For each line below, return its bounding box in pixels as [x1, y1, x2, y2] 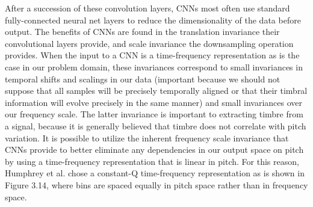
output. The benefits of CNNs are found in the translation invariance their [5, 25, 280, 38]
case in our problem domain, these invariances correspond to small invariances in [5, 60, 303, 73]
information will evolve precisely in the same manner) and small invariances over [5, 96, 302, 108]
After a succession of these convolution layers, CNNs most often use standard [5, 2, 290, 14]
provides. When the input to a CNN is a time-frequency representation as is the [5, 49, 300, 61]
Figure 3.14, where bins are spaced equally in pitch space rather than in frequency [5, 178, 308, 191]
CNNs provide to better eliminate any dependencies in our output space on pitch [5, 143, 304, 156]
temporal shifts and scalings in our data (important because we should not [5, 72, 280, 85]
